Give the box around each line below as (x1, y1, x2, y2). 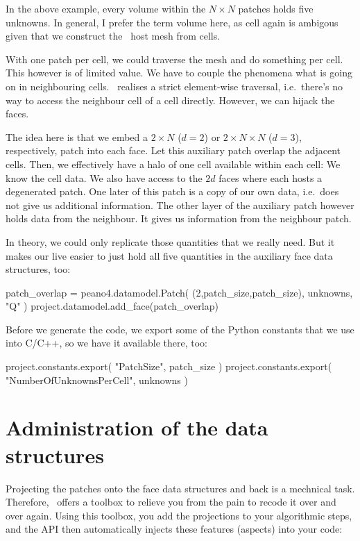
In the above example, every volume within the (6, 1, 206, 15)
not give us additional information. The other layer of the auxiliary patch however (6, 197, 354, 212)
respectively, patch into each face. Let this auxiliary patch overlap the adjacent (6, 143, 341, 158)
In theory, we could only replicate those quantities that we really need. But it (6, 234, 335, 249)
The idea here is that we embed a (6, 129, 148, 144)
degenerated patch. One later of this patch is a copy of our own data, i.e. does (6, 184, 339, 199)
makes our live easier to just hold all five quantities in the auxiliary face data (6, 248, 333, 263)
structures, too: (6, 262, 71, 276)
